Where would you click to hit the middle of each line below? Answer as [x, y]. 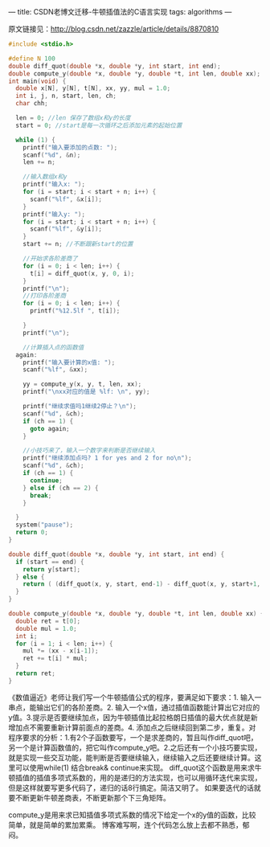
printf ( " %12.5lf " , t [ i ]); [75, 311]
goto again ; [49, 428]
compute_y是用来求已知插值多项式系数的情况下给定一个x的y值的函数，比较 [132, 815]
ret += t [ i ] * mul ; [55, 659]
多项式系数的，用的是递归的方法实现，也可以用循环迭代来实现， [156, 777]
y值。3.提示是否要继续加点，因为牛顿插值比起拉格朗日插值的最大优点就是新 [133, 717]
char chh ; [32, 104]
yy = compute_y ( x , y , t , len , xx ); [82, 384]
